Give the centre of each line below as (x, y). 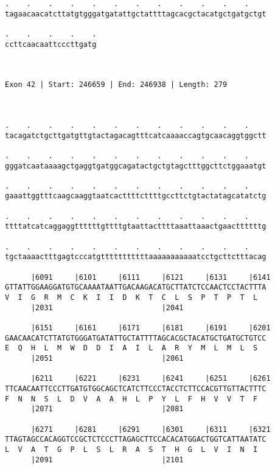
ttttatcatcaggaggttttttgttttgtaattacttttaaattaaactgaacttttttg (136, 227)
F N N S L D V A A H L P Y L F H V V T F (131, 399)
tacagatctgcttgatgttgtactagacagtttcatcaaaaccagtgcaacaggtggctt (136, 135)
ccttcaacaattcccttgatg (51, 44)
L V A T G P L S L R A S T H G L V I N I (131, 449)
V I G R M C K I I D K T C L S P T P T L (131, 298)
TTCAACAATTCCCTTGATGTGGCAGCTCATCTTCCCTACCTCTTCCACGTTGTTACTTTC (136, 388)
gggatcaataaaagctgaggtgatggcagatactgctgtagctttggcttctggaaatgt (136, 166)
